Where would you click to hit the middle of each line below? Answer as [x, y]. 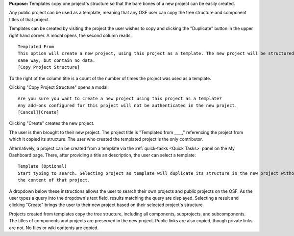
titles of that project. [29, 19]
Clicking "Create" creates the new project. [52, 123]
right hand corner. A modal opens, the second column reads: [70, 35]
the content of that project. [54, 180]
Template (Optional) [42, 166]
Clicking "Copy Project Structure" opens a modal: [59, 87]
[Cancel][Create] [38, 112]
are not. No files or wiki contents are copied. [54, 228]
